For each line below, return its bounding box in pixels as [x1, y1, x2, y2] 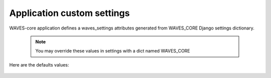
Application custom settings [9, 7, 130, 18]
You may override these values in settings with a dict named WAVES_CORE [35, 48, 190, 54]
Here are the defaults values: [9, 61, 69, 67]
